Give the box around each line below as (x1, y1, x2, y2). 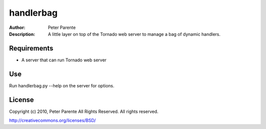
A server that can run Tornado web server (21, 57, 107, 63)
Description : (9, 31, 35, 37)
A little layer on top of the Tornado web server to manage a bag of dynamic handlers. (48, 31, 221, 37)
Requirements (9, 44, 54, 52)
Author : (9, 25, 26, 30)
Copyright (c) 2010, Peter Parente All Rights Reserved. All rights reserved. (9, 108, 159, 114)
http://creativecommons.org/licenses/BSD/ (9, 118, 96, 124)
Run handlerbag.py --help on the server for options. (9, 82, 115, 88)
